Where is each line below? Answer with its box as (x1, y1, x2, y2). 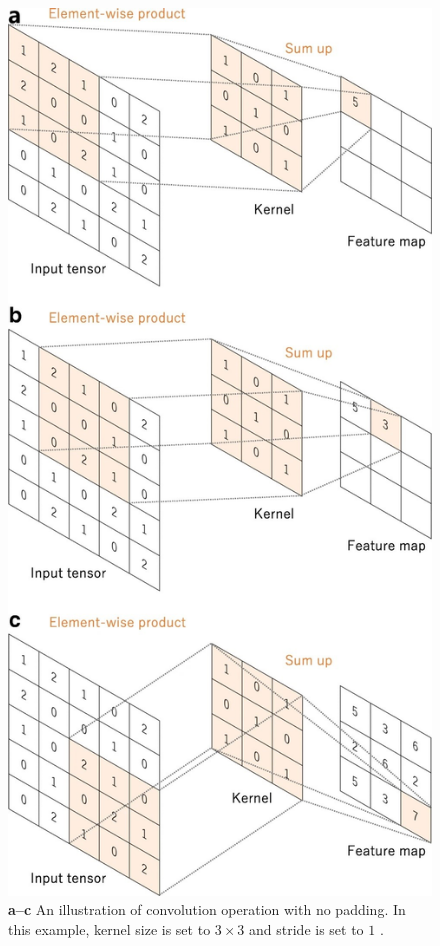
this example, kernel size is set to (8, 919, 211, 940)
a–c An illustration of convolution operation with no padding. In (8, 899, 406, 920)
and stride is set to (249, 919, 364, 940)
